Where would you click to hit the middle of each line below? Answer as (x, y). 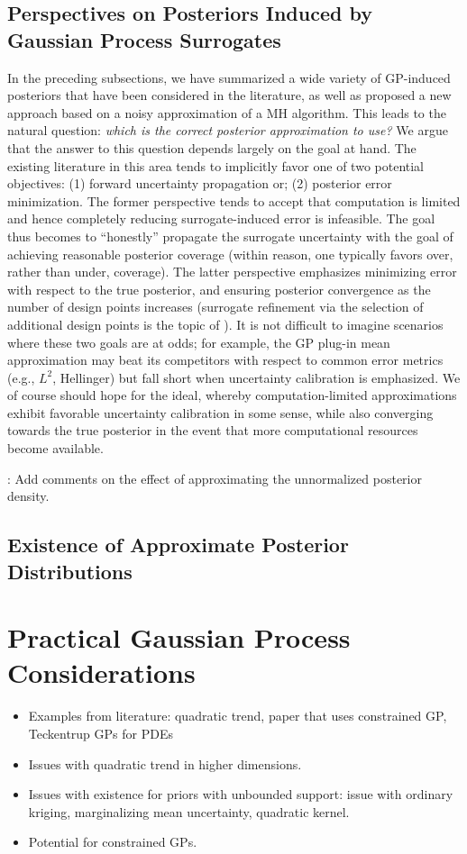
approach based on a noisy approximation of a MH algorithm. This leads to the (227, 112)
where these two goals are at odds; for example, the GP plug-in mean (199, 342)
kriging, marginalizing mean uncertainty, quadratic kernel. (189, 811)
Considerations (101, 672)
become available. (55, 448)
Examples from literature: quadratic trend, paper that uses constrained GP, (238, 716)
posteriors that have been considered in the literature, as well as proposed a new (229, 95)
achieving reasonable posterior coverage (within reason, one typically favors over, (230, 254)
